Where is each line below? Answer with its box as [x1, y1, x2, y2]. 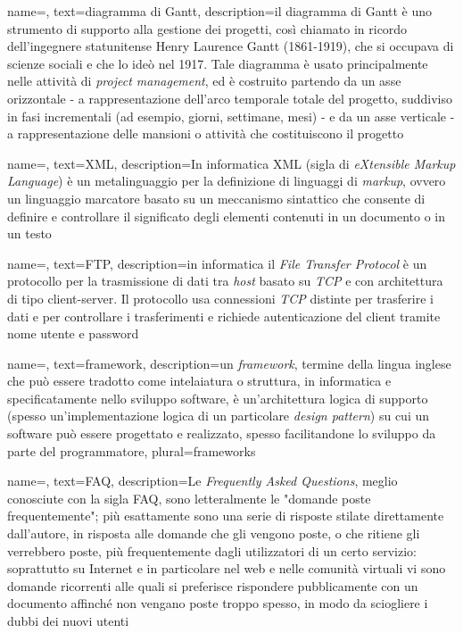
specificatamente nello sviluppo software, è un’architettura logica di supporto [7, 388, 428, 407]
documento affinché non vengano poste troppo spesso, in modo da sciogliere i [7, 594, 428, 612]
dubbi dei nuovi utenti [7, 612, 129, 629]
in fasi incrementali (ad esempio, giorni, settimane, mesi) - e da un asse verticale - [7, 106, 455, 125]
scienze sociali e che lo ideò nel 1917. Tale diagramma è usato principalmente [7, 54, 428, 72]
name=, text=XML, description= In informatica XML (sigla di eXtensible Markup [7, 154, 456, 172]
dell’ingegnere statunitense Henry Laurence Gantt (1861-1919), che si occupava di [7, 37, 454, 55]
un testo [7, 224, 52, 243]
